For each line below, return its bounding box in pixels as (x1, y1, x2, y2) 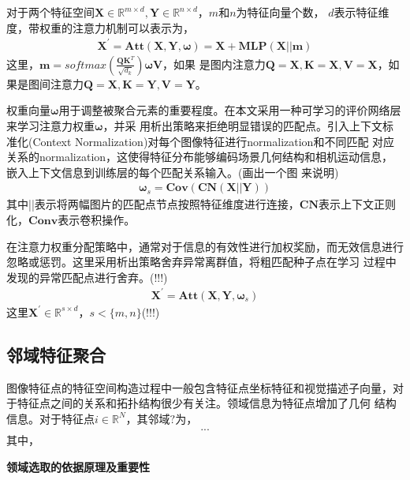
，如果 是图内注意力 (162, 55, 266, 72)
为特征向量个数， (236, 4, 325, 20)
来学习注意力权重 (6, 117, 95, 133)
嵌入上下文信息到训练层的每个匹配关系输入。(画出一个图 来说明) (6, 163, 339, 180)
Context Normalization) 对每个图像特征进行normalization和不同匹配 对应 (32, 133, 395, 149)
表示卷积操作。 (58, 211, 136, 227)
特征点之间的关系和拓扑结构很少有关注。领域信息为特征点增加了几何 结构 (17, 395, 397, 411)
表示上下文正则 (319, 196, 397, 212)
